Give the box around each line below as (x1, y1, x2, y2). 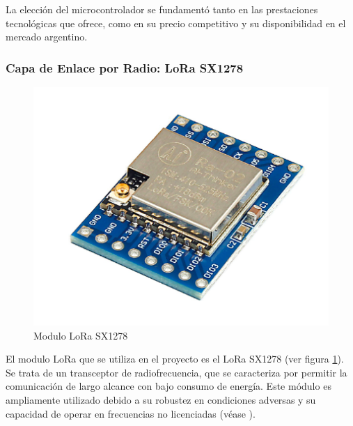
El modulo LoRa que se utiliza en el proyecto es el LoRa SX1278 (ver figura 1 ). (6, 351, 344, 366)
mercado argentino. (6, 29, 88, 44)
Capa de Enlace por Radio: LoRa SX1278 (6, 59, 244, 76)
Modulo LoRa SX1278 (33, 328, 128, 342)
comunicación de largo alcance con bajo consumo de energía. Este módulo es (6, 379, 331, 393)
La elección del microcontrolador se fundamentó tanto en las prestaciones (6, 2, 318, 16)
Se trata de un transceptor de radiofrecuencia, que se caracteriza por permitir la (6, 365, 347, 379)
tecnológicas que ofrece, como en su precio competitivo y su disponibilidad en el (6, 15, 346, 30)
